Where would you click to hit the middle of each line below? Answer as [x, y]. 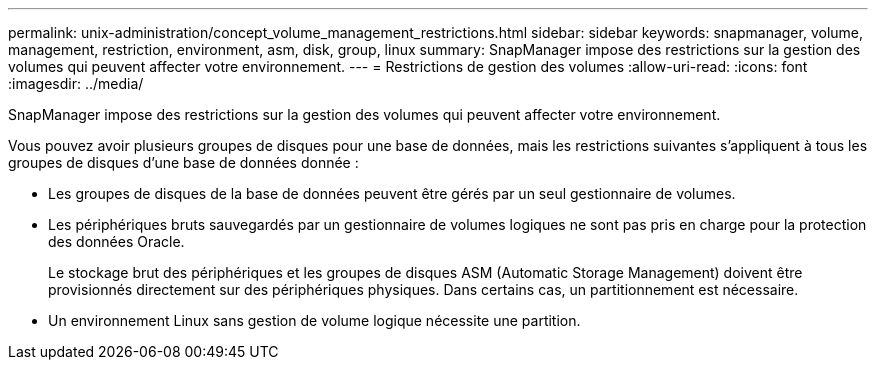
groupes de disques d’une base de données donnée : [183, 162]
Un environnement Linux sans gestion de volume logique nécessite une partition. [314, 320]
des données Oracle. [116, 241]
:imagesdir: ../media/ [76, 83]
